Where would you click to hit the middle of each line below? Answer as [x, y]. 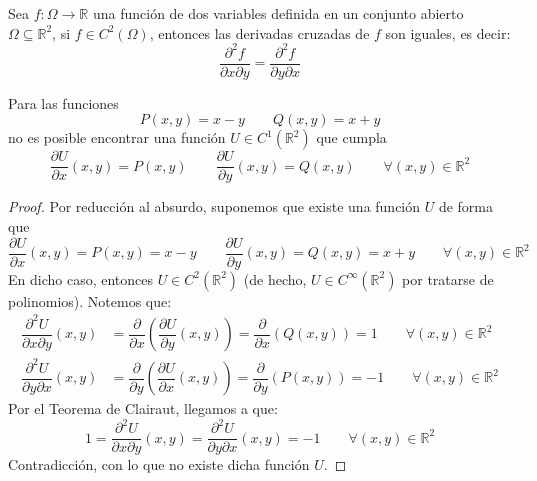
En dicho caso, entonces [80, 278]
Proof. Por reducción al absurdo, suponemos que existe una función [214, 206]
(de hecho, [275, 278]
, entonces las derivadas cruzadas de [259, 32]
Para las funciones [63, 102]
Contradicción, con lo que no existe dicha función [159, 464]
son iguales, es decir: [448, 32]
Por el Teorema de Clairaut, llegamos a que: [143, 408]
